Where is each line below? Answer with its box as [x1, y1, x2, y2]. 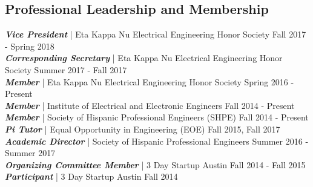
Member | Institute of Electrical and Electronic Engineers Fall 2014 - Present [5, 99, 295, 111]
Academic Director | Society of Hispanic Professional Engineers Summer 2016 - [5, 134, 309, 147]
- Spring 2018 [5, 39, 54, 52]
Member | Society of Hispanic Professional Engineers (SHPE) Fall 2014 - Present [5, 111, 309, 123]
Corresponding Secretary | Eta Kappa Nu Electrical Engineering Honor [5, 51, 283, 64]
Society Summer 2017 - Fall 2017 [5, 63, 127, 76]
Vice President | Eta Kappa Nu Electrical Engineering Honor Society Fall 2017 [5, 28, 306, 41]
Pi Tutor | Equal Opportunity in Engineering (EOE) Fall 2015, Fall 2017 [5, 122, 280, 135]
